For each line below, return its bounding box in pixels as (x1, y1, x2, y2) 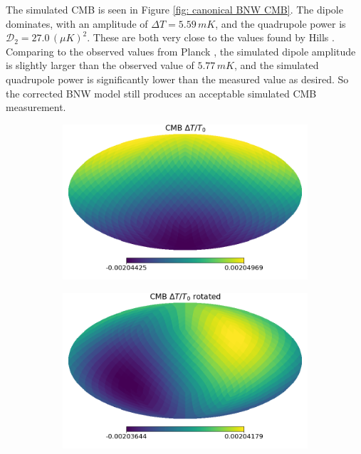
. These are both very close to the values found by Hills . (87, 30, 335, 45)
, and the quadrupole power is (215, 16, 346, 31)
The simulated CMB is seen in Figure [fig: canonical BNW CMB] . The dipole (6, 2, 343, 16)
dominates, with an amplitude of (6, 16, 148, 31)
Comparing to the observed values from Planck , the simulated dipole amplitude (6, 43, 356, 58)
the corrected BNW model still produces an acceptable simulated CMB (6, 85, 317, 100)
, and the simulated (234, 58, 319, 73)
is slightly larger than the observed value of (6, 58, 194, 73)
